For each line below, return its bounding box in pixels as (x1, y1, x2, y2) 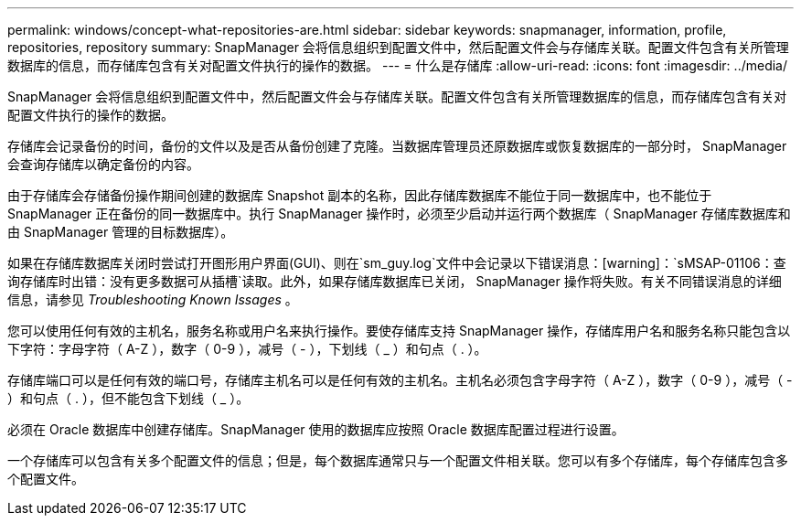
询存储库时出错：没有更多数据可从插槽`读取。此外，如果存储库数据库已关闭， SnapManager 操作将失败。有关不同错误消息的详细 (7, 273, 782, 289)
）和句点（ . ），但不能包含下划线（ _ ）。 (7, 390, 250, 406)
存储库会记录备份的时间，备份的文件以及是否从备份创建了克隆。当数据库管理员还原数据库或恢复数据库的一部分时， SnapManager (7, 138, 787, 154)
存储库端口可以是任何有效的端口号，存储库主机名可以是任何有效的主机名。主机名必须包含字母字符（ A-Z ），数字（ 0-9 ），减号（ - (7, 372, 793, 388)
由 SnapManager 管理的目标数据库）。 (7, 224, 234, 240)
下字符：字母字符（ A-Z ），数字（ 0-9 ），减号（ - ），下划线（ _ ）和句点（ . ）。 (7, 341, 487, 357)
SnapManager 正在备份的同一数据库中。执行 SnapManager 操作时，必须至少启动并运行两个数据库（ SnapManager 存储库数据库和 (7, 206, 791, 221)
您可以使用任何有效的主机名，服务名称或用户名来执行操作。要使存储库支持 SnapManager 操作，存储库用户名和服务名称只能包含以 (7, 323, 791, 338)
